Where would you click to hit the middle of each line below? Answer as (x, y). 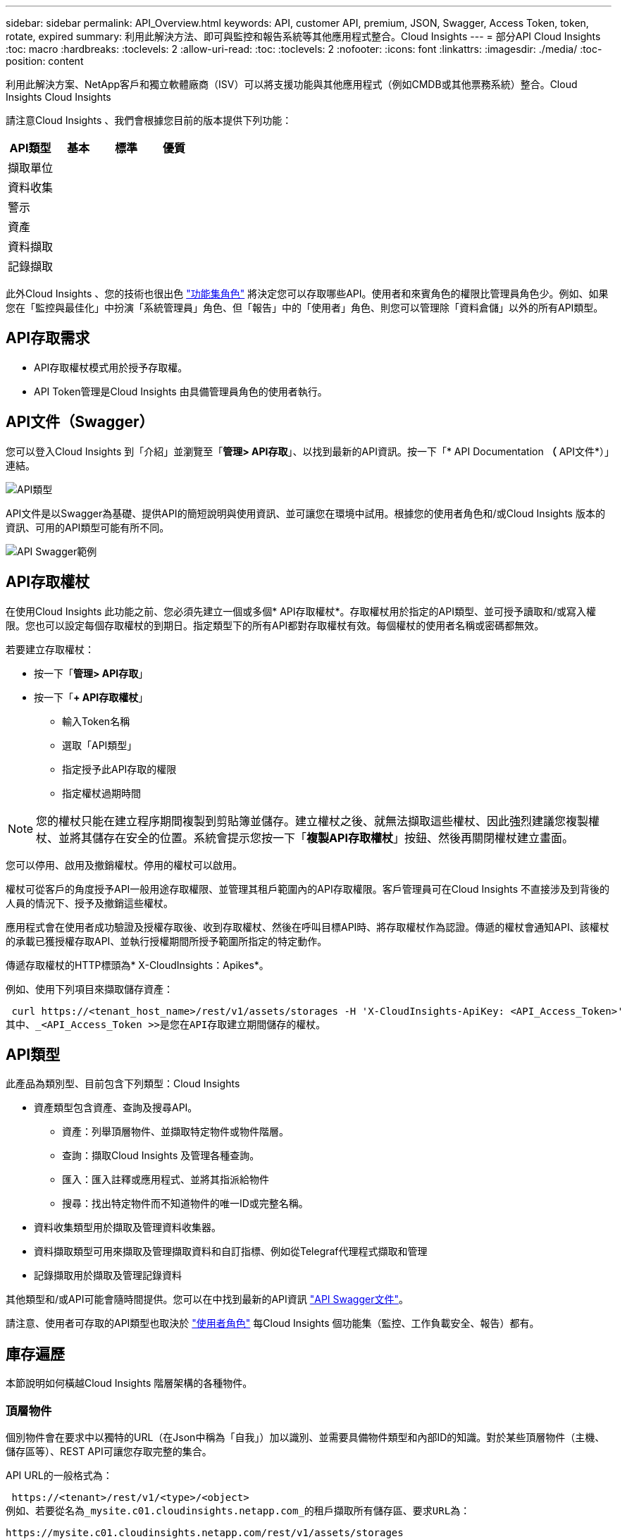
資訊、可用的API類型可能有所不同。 (88, 527)
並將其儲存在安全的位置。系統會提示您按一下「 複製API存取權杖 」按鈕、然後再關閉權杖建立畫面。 (316, 838)
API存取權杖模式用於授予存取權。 (111, 367)
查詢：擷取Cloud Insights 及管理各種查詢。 (161, 1156)
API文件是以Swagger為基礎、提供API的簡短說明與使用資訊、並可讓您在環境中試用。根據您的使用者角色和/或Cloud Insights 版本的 (305, 513)
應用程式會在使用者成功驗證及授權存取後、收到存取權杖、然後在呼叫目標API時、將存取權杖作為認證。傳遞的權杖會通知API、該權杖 (308, 927)
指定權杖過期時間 (101, 793)
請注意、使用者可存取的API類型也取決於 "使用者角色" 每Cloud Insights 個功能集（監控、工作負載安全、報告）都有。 (273, 1323)
